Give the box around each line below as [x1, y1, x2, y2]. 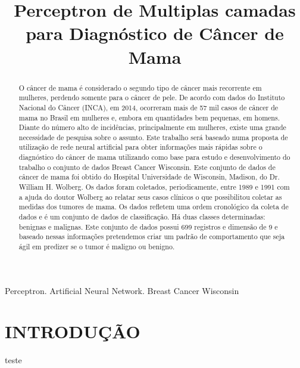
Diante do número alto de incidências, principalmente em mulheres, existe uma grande [18, 122, 286, 132]
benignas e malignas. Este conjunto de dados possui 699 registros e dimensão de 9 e [18, 221, 278, 231]
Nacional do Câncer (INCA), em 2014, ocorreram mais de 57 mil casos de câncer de [18, 102, 279, 112]
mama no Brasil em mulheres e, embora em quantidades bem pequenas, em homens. [18, 112, 280, 122]
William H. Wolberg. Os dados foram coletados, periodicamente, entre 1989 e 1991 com [18, 182, 290, 192]
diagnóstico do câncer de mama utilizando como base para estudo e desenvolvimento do [18, 152, 290, 162]
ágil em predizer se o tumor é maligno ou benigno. [18, 242, 175, 252]
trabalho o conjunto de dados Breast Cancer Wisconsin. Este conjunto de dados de [18, 162, 276, 172]
